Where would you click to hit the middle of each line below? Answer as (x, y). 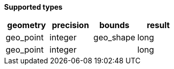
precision (70, 25)
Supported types (33, 7)
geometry (27, 25)
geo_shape (115, 37)
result (158, 25)
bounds (114, 25)
